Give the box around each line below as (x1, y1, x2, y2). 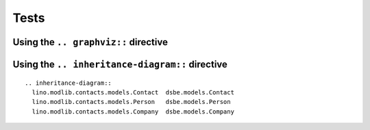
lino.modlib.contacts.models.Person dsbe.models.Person (32, 98, 231, 106)
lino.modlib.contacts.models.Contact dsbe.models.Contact (32, 88, 234, 96)
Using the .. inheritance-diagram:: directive (12, 58, 227, 70)
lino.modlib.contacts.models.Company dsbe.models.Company (32, 107, 234, 116)
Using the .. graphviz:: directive (12, 36, 168, 48)
